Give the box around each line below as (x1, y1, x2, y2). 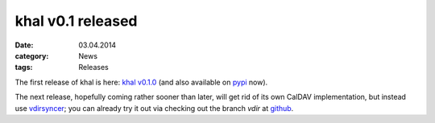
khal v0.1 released (14, 12, 138, 30)
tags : (14, 63, 33, 72)
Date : (14, 40, 34, 50)
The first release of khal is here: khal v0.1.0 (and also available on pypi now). (14, 77, 268, 87)
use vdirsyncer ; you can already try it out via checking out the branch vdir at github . (14, 103, 294, 113)
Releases (78, 63, 109, 72)
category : (14, 51, 49, 60)
